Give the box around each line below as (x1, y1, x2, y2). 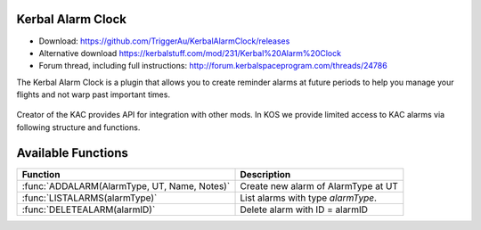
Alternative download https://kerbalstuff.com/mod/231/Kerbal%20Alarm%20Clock (38, 47, 342, 58)
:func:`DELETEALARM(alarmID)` (21, 203, 156, 216)
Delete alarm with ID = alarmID (240, 203, 369, 216)
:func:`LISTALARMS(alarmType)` (21, 192, 158, 204)
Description (240, 168, 291, 180)
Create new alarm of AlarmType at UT (240, 179, 398, 192)
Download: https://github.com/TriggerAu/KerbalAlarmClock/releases (38, 36, 290, 46)
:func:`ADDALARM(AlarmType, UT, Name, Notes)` (21, 179, 231, 192)
